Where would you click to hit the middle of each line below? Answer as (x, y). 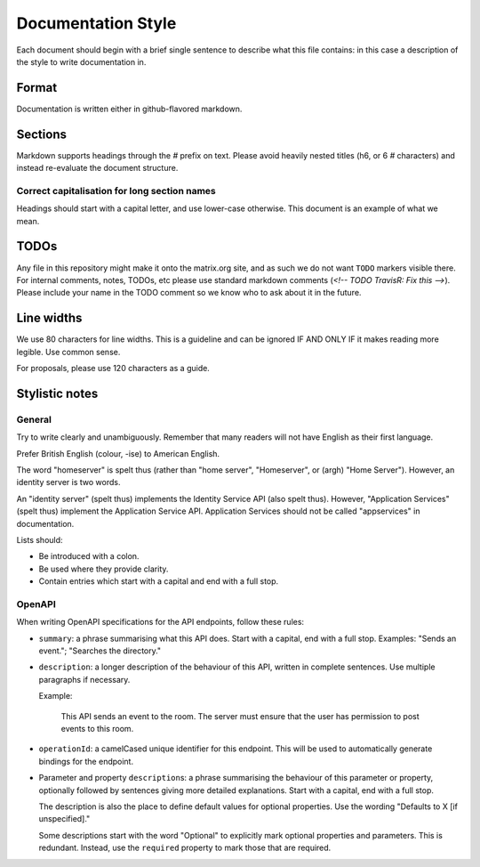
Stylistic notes (57, 393)
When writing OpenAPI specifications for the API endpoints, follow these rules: (160, 622)
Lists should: (40, 539)
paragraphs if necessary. (84, 679)
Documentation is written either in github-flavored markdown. (129, 109)
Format (37, 88)
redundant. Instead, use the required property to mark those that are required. (185, 848)
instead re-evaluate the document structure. (97, 168)
